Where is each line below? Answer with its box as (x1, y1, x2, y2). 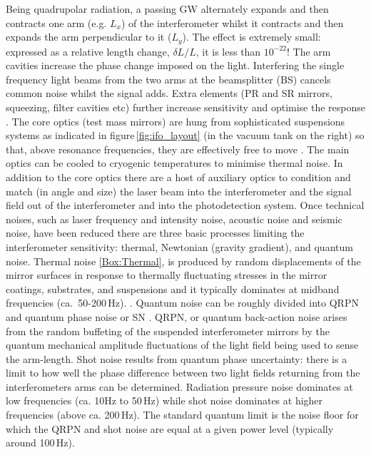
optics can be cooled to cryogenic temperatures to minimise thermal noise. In (6, 155, 343, 170)
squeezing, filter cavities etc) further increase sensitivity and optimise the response (6, 100, 365, 115)
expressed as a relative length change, (6, 44, 170, 58)
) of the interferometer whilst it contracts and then (121, 15, 344, 30)
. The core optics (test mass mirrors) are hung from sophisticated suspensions (6, 113, 345, 128)
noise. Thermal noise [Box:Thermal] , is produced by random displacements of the (6, 253, 361, 268)
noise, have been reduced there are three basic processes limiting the (6, 225, 305, 240)
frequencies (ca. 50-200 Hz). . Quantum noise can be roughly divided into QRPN (6, 295, 359, 310)
